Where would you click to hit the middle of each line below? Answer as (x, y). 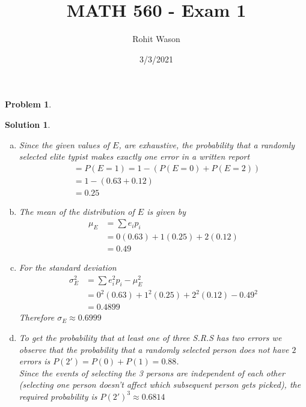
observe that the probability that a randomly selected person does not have (154, 349)
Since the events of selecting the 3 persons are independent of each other (152, 372)
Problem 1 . (28, 104)
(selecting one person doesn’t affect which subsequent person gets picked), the (160, 384)
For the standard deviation (68, 267)
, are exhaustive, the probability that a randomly (207, 144)
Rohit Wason (156, 39)
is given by (166, 211)
